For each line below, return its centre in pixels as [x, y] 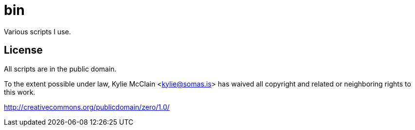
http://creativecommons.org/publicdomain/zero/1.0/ [87, 107]
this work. [20, 92]
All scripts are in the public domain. [60, 69]
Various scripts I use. [37, 31]
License [23, 50]
